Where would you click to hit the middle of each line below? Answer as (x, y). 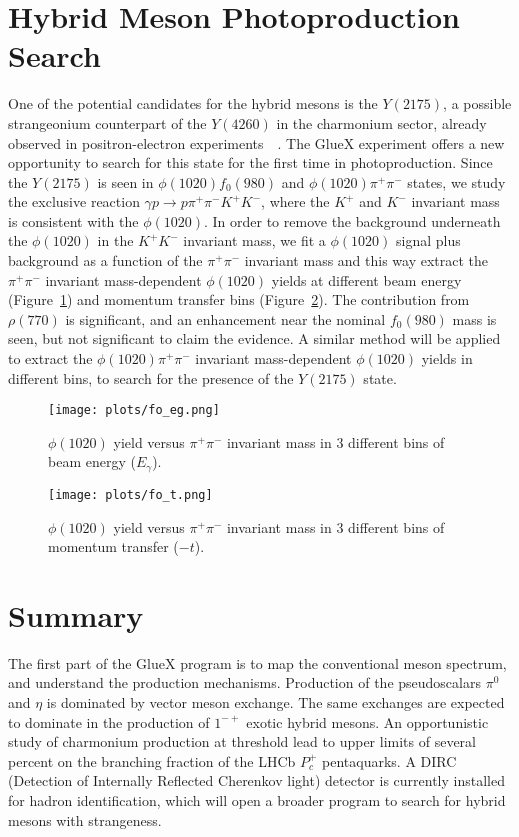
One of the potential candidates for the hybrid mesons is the (193, 103)
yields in (447, 358)
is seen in (125, 181)
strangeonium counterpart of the (107, 122)
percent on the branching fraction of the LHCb (152, 760)
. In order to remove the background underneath (352, 220)
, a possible (477, 103)
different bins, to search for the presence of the (151, 377)
